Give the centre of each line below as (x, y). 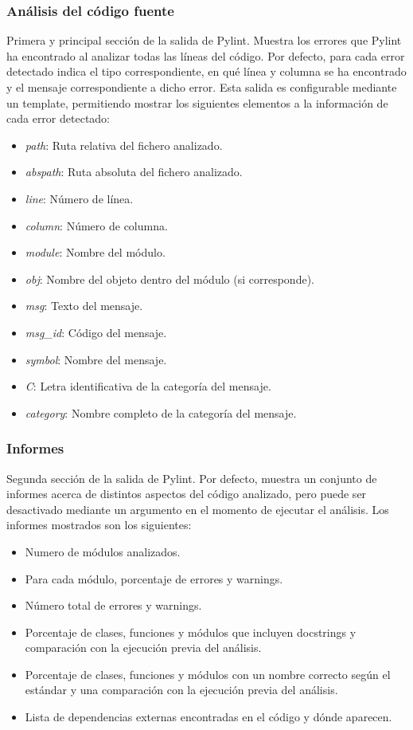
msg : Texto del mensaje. (84, 306)
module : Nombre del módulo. (95, 252)
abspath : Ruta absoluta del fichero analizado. (134, 172)
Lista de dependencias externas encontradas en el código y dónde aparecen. (208, 717)
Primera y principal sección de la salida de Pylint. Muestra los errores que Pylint (204, 40)
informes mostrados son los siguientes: (99, 525)
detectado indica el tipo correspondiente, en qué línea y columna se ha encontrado (206, 71)
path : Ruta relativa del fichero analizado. (124, 145)
